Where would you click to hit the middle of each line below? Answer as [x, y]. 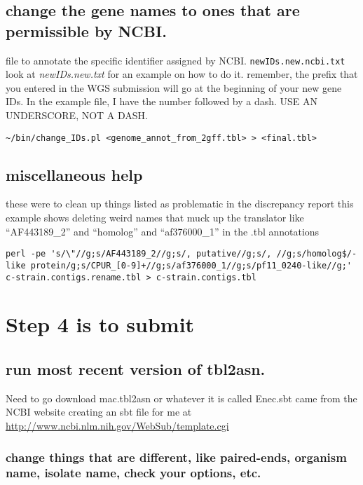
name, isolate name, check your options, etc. [133, 473]
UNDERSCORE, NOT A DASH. [77, 115]
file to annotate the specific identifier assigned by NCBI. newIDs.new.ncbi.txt [176, 60]
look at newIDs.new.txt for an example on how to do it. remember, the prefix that [182, 74]
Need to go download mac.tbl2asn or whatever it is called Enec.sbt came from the [181, 398]
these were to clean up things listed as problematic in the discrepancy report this [180, 204]
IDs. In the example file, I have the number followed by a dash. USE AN [162, 101]
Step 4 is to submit [100, 324]
